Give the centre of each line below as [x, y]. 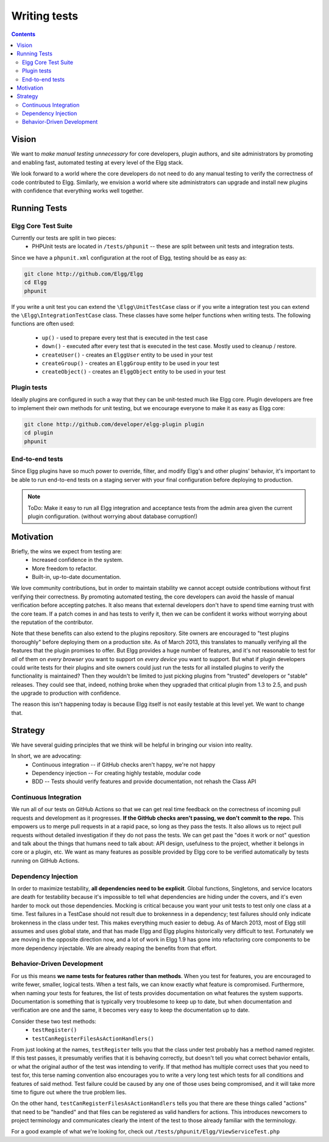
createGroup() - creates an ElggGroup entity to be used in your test [130, 363]
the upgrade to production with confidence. [66, 693]
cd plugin [39, 433]
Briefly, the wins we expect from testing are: [67, 551]
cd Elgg [35, 282]
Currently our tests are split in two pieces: [64, 238]
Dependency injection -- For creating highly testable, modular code [116, 773]
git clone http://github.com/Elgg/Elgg [83, 274]
